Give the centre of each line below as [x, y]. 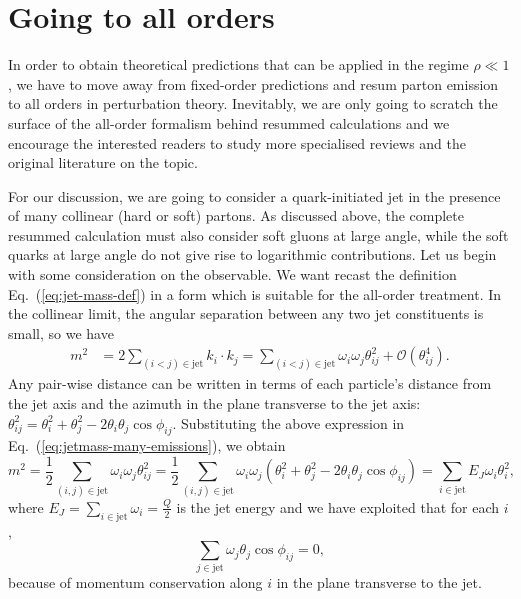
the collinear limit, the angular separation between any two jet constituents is [246, 313]
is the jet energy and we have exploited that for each [338, 506]
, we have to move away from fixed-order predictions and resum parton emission [253, 83]
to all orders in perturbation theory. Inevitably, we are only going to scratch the [253, 103]
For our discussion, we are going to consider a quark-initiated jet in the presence [254, 195]
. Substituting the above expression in [288, 422]
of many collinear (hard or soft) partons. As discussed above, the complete [236, 215]
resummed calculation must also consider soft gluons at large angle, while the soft [258, 234]
